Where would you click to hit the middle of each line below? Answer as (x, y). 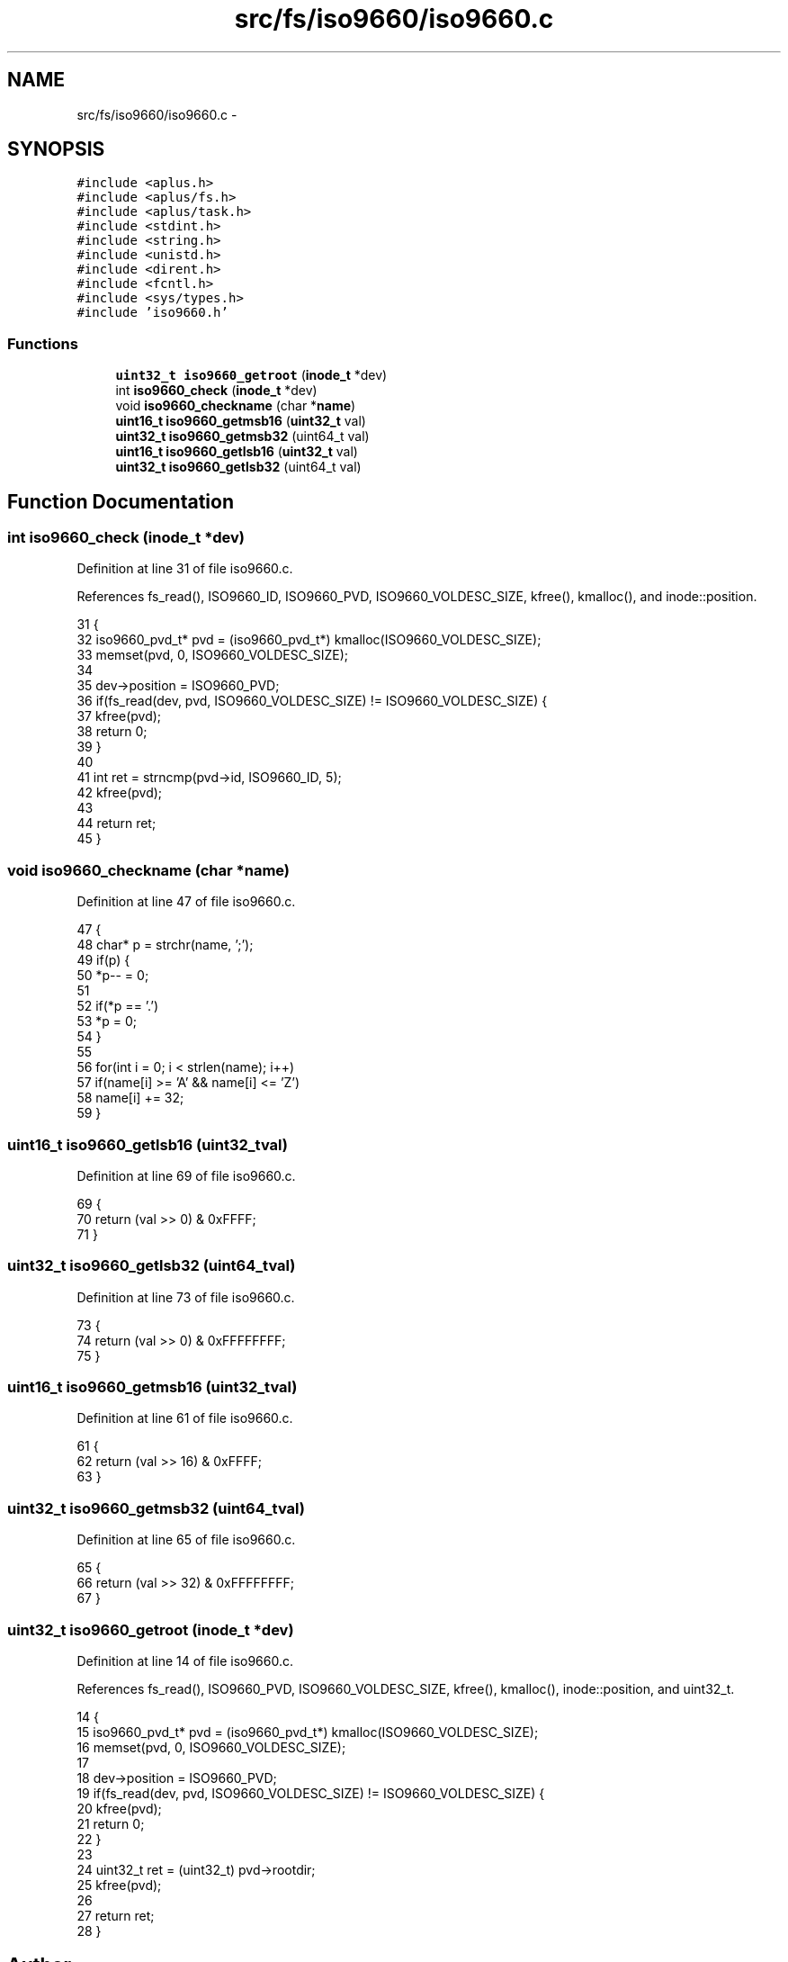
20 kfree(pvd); (119, 1808)
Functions (43, 343)
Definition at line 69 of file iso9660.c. (186, 1175)
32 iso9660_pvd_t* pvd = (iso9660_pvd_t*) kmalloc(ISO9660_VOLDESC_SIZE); (309, 640)
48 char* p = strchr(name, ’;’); (165, 945)
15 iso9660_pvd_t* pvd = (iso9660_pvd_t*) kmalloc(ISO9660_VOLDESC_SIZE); (308, 1732)
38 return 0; (112, 732)
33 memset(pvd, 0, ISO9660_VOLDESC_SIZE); (213, 655)
